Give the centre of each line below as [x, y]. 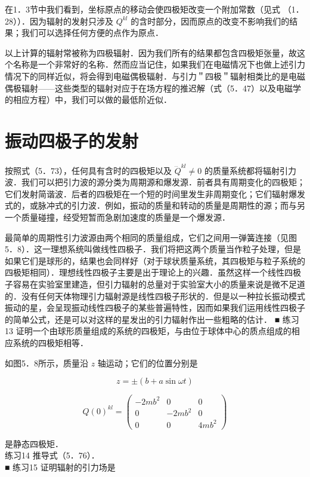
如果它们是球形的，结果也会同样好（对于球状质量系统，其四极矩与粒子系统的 [155, 260]
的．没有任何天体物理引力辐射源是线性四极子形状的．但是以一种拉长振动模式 [155, 296]
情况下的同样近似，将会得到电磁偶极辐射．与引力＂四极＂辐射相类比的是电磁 [155, 76]
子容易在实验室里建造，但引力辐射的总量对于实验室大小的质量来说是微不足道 [155, 284]
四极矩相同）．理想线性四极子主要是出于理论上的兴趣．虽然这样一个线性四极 [153, 272]
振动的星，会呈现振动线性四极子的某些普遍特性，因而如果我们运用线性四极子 [155, 308]
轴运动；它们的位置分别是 [148, 363]
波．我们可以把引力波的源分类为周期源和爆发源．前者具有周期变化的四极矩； [155, 182]
